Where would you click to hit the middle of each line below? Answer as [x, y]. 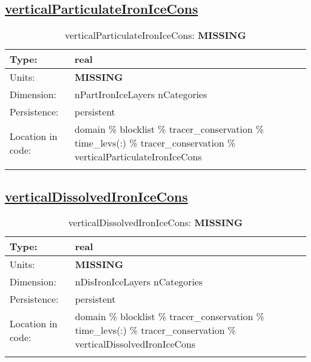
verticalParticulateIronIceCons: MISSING [155, 35]
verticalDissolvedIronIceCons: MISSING [155, 223]
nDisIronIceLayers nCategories [139, 282]
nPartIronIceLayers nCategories [141, 95]
